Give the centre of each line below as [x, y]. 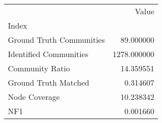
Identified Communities [48, 54]
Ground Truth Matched [49, 82]
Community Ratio [39, 68]
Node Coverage [34, 97]
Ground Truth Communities [56, 40]
